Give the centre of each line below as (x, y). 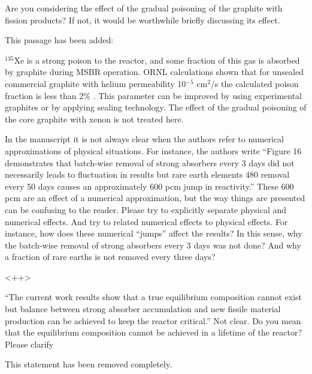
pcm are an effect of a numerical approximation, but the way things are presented (155, 198)
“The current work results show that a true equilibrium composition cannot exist (154, 297)
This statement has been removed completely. (89, 364)
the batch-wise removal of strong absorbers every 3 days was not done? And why (153, 245)
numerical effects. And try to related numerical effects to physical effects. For (146, 221)
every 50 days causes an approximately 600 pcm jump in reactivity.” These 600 (149, 186)
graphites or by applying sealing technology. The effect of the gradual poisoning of (156, 107)
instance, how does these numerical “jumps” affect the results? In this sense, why (154, 233)
